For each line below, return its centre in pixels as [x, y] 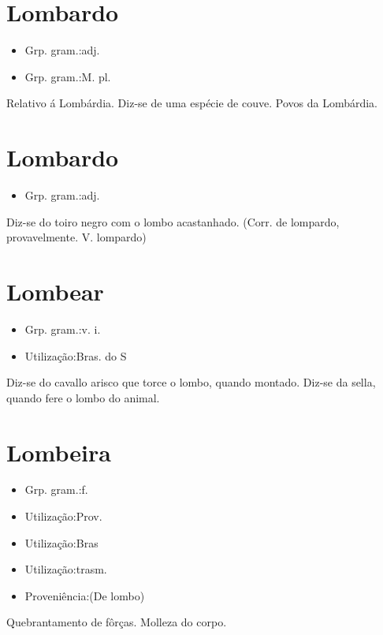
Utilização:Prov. [63, 516]
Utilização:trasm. [66, 569]
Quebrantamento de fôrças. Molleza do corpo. [117, 622]
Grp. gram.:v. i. [63, 329]
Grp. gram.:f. [56, 489]
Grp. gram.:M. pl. [68, 76]
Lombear [55, 291]
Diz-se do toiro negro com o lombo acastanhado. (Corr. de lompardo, [173, 221]
